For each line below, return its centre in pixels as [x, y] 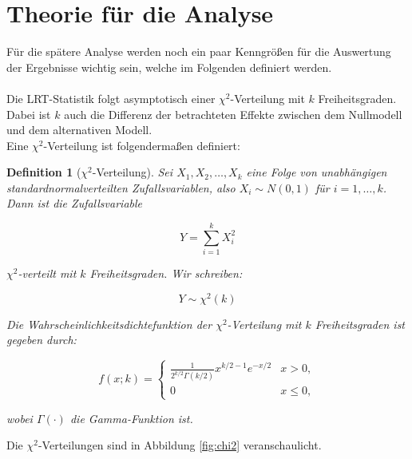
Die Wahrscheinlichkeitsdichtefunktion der [109, 324]
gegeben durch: [42, 340]
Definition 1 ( [44, 172]
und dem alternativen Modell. [79, 130]
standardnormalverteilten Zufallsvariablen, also [121, 187]
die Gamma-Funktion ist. [131, 418]
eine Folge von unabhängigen [317, 172]
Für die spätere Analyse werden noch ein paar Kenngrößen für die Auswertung [199, 51]
